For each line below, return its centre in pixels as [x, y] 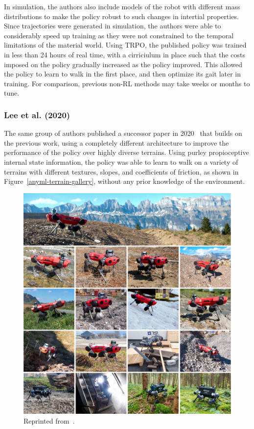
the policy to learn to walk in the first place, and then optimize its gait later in [123, 74]
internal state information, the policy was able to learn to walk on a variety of [121, 162]
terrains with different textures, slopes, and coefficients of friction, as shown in [121, 171]
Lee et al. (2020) [37, 114]
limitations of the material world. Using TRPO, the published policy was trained [125, 45]
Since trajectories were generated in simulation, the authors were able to [113, 26]
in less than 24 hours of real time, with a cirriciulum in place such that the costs [125, 54]
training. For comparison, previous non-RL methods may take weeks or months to [127, 83]
